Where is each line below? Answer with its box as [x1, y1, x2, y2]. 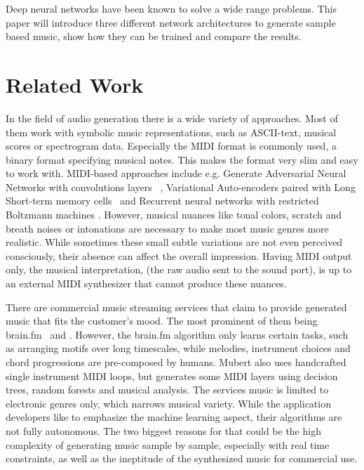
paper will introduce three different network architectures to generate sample [6, 15, 336, 30]
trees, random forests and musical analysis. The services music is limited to [6, 382, 329, 397]
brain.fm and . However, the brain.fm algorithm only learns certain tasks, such [6, 327, 349, 341]
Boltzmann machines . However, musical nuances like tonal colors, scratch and [6, 207, 342, 222]
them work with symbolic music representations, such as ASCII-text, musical [6, 124, 337, 139]
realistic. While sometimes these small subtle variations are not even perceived [6, 235, 343, 249]
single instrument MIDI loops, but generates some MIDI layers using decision [6, 368, 338, 383]
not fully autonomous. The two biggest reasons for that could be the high [6, 423, 321, 438]
